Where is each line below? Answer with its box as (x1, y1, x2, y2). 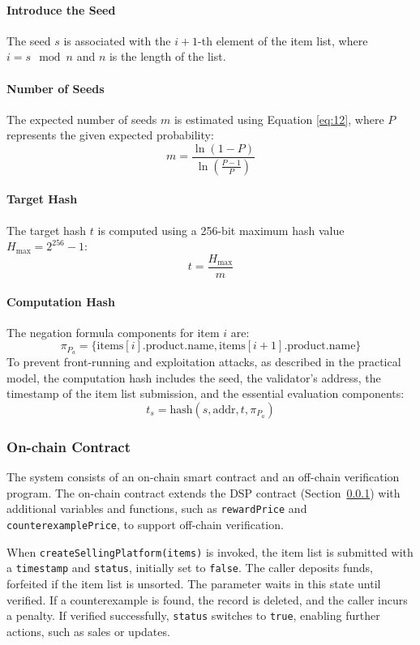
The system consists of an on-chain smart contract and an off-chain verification (6, 468, 400, 485)
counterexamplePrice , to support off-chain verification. (6, 516, 284, 533)
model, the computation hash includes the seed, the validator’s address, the (6, 369, 381, 386)
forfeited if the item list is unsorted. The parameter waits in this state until (6, 575, 381, 592)
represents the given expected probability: (6, 126, 214, 143)
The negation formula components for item (6, 323, 220, 340)
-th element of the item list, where (198, 32, 368, 49)
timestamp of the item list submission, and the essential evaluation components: (6, 385, 405, 402)
